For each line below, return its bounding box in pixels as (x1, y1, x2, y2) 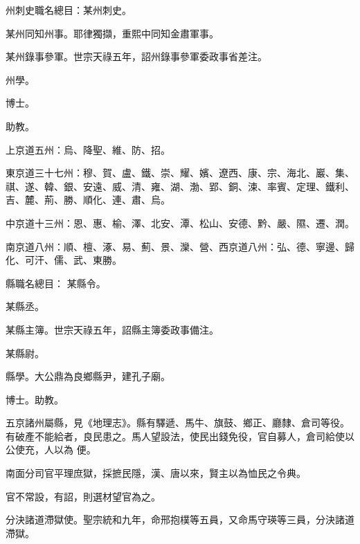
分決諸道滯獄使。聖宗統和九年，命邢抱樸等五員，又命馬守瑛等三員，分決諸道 (6, 512, 354, 527)
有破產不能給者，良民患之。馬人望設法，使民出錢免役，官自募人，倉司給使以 (6, 428, 354, 443)
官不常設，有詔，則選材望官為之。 (6, 489, 161, 503)
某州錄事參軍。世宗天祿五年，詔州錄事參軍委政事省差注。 (6, 49, 267, 64)
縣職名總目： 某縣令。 (6, 275, 106, 290)
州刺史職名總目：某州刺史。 (6, 3, 132, 17)
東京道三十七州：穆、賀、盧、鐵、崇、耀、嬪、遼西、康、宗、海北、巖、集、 (6, 165, 354, 180)
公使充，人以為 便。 (6, 442, 96, 457)
